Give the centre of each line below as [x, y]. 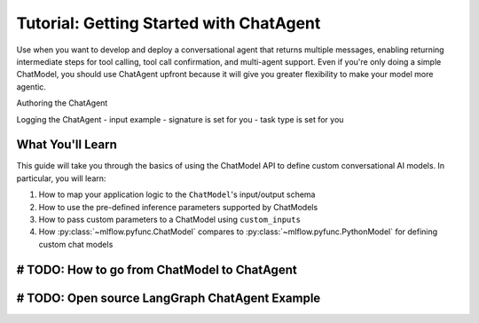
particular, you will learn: [61, 178]
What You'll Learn [67, 145]
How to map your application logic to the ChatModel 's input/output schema [177, 194]
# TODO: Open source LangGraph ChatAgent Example [169, 298]
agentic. [31, 87]
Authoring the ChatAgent [62, 103]
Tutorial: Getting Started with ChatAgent [169, 23]
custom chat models [76, 244]
